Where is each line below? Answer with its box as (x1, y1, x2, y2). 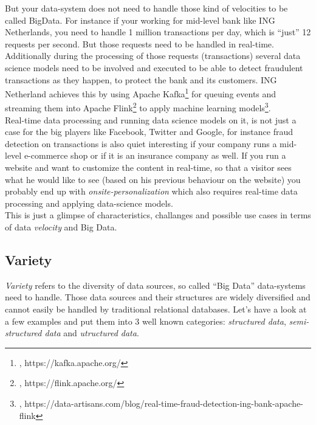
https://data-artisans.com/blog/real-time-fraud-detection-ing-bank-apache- (24, 396, 303, 409)
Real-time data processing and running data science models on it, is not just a (5, 113, 297, 126)
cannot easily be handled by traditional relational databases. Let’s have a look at (5, 302, 307, 315)
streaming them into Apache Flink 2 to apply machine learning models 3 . (5, 100, 271, 114)
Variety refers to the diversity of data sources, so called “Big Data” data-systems (5, 278, 306, 291)
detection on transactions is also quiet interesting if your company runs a (5, 137, 277, 150)
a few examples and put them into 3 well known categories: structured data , (5, 314, 286, 327)
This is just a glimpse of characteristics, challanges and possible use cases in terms (5, 209, 311, 221)
